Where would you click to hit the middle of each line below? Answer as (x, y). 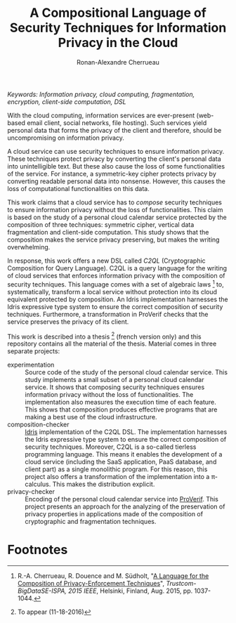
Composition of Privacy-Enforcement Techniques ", (91, 584)
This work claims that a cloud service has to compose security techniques (115, 202)
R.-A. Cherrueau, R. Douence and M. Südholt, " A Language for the (113, 576)
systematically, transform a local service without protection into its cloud (112, 291)
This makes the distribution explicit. (104, 484)
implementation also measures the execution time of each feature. (120, 402)
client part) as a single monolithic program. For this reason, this (116, 469)
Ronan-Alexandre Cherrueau (118, 62)
